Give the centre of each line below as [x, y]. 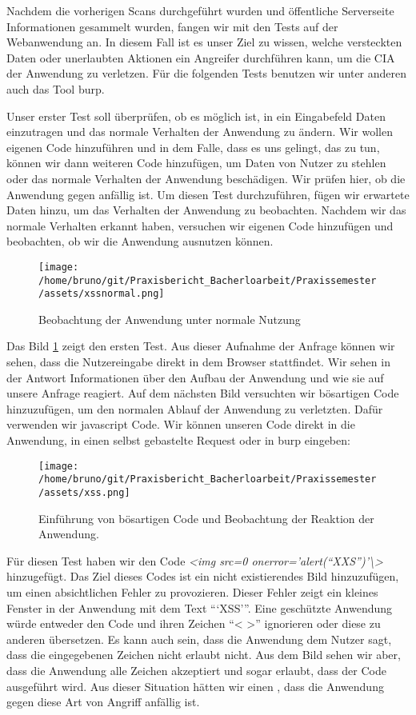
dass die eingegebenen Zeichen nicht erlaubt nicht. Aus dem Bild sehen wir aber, [204, 655]
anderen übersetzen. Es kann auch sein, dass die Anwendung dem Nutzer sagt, [199, 639]
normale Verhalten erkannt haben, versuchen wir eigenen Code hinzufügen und [200, 225]
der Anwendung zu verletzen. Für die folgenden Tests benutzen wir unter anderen [207, 73]
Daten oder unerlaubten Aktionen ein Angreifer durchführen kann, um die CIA [201, 57]
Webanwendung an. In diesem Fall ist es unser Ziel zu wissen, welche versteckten [204, 42]
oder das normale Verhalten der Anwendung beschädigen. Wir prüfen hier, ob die [206, 178]
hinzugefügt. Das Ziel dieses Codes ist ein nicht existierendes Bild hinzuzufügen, [203, 576]
